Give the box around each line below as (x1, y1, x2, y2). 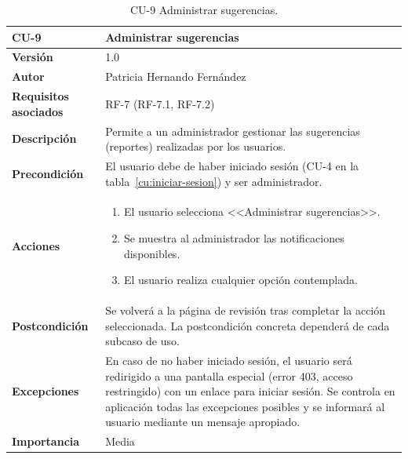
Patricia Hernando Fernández (105, 68, 246, 85)
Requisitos (12, 88, 69, 104)
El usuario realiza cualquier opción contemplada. (123, 271, 358, 288)
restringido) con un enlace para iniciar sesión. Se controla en (105, 383, 395, 399)
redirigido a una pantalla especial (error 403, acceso (105, 367, 353, 384)
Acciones (12, 237, 60, 253)
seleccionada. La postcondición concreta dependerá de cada (105, 317, 390, 333)
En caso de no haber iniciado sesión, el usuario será (105, 352, 352, 369)
